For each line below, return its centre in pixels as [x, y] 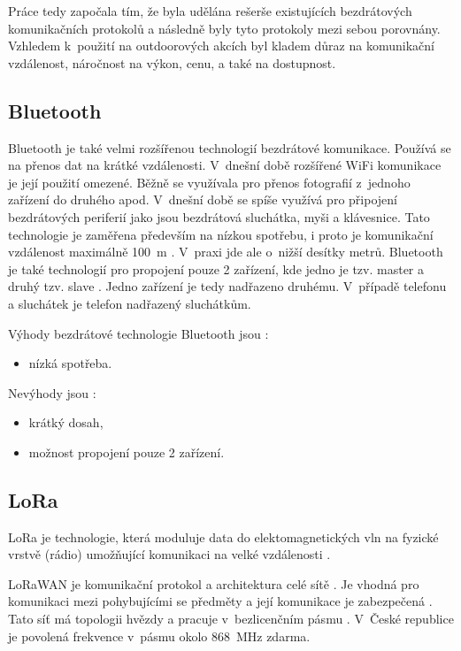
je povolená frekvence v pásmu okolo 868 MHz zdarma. [159, 636]
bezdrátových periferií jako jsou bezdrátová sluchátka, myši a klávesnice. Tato [219, 216]
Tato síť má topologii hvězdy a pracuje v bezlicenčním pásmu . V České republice [231, 619]
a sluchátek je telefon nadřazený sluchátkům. [130, 303]
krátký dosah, [66, 422]
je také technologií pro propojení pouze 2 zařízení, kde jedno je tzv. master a [216, 268]
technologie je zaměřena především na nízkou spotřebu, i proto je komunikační [221, 234]
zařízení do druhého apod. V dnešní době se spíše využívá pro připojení [203, 199]
